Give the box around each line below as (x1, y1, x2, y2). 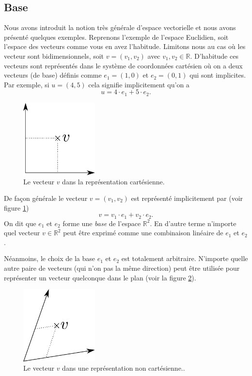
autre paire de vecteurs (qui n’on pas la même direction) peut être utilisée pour (4, 262, 240, 273)
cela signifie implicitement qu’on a (88, 79, 189, 89)
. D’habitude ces (190, 50, 238, 61)
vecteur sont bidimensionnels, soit (4, 50, 104, 61)
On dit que (4, 218, 36, 228)
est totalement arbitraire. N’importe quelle (121, 253, 248, 263)
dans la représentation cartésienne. (62, 177, 165, 187)
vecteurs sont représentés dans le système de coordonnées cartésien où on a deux (4, 60, 243, 70)
